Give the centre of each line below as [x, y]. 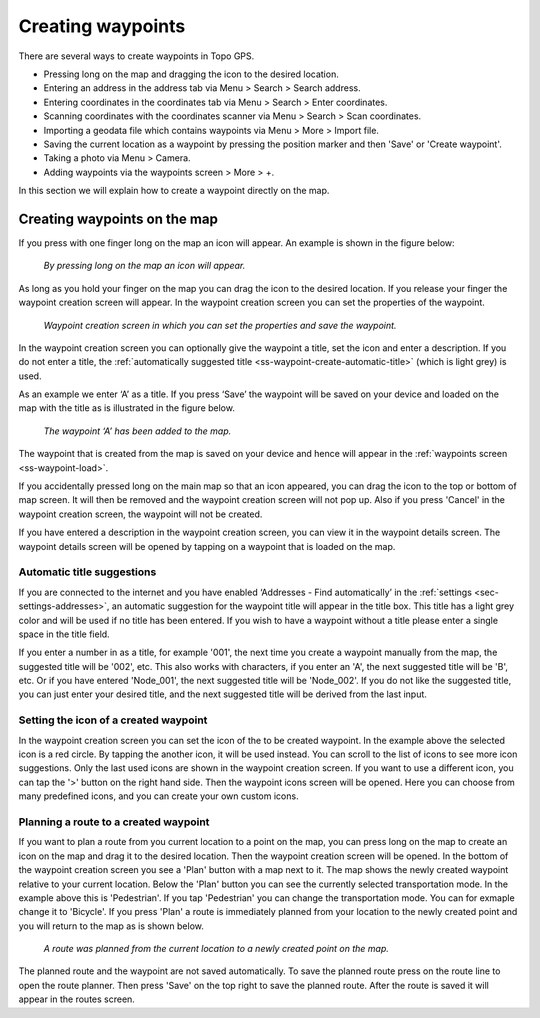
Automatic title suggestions [87, 572]
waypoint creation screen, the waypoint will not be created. [140, 514]
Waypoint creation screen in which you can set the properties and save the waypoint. [220, 325]
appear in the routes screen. [76, 999]
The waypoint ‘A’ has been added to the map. [137, 431]
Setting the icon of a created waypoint [113, 720]
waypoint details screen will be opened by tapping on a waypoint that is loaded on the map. [207, 546]
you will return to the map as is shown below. [111, 926]
